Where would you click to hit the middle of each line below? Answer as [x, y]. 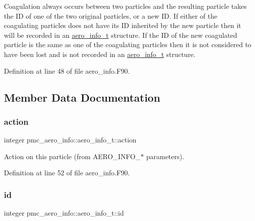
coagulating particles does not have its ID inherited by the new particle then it [123, 25]
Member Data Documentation [82, 97]
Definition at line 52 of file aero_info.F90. [67, 173]
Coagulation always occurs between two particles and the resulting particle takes [126, 6]
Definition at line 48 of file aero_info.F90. [67, 70]
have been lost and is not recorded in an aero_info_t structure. [100, 54]
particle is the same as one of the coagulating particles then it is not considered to [128, 44]
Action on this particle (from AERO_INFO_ [72, 156]
